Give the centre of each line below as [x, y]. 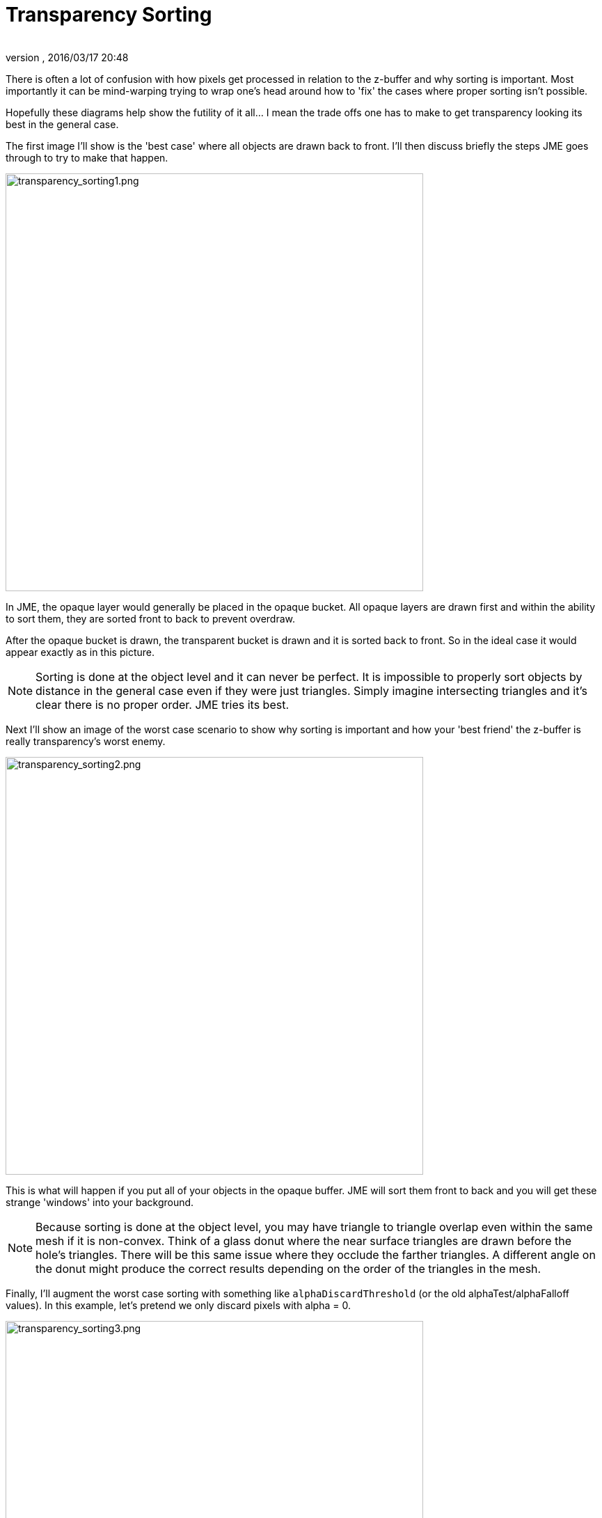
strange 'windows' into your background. [100, 1202]
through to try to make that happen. [87, 157]
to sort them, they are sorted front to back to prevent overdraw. [151, 618]
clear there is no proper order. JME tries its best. [163, 704]
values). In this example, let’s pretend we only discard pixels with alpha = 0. [178, 1305]
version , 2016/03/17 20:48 [67, 57]
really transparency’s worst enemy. [86, 741]
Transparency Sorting [109, 15]
